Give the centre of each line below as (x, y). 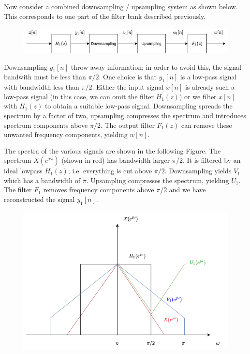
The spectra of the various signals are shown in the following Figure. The (112, 150)
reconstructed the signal (39, 199)
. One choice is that (128, 77)
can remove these (206, 125)
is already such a (210, 87)
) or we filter (198, 96)
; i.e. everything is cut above (110, 171)
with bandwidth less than (42, 87)
